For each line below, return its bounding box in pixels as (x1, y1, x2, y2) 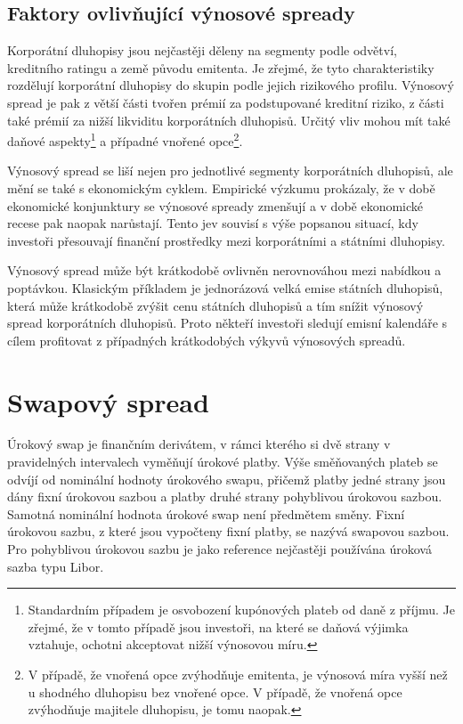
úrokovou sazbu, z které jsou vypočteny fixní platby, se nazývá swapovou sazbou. (7, 522, 450, 541)
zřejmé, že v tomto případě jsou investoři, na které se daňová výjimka (28, 617, 409, 636)
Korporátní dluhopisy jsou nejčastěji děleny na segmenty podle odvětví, (7, 41, 397, 60)
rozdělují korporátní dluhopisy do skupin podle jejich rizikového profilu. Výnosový (7, 76, 454, 94)
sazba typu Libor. (7, 557, 104, 575)
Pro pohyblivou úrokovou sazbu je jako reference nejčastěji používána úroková (7, 540, 432, 558)
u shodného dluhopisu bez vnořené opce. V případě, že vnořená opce (28, 682, 402, 701)
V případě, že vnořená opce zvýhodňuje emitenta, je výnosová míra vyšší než (28, 665, 448, 684)
